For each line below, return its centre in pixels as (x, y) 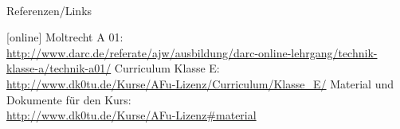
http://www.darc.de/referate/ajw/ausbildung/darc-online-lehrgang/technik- (192, 52)
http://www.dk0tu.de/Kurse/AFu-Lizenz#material (131, 115)
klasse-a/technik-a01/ (59, 68)
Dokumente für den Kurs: (69, 99)
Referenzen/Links (49, 10)
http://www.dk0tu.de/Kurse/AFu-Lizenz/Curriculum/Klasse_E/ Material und (200, 83)
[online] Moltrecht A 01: (65, 37)
